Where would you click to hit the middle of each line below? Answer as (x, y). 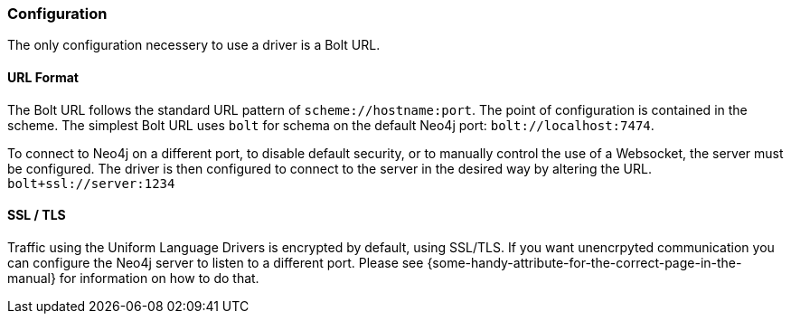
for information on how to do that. (159, 278)
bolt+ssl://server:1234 (91, 183)
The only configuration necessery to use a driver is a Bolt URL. (194, 45)
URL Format (43, 77)
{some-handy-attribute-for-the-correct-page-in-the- (584, 262)
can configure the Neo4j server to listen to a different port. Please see (216, 262)
